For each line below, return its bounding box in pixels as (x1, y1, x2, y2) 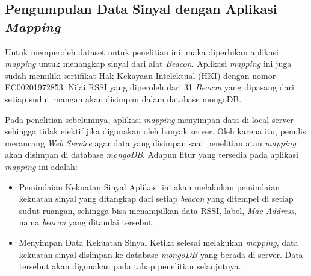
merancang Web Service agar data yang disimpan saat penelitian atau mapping (5, 136, 296, 149)
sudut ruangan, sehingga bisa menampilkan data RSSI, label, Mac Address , (19, 204, 297, 216)
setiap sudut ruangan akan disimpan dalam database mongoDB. (5, 92, 242, 105)
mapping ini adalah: (5, 160, 78, 172)
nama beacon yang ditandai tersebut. (19, 216, 155, 228)
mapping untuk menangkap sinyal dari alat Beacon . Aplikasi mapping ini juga (5, 57, 292, 70)
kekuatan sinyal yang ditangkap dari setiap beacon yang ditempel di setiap (19, 192, 294, 205)
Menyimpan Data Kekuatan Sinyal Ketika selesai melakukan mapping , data (19, 236, 298, 248)
